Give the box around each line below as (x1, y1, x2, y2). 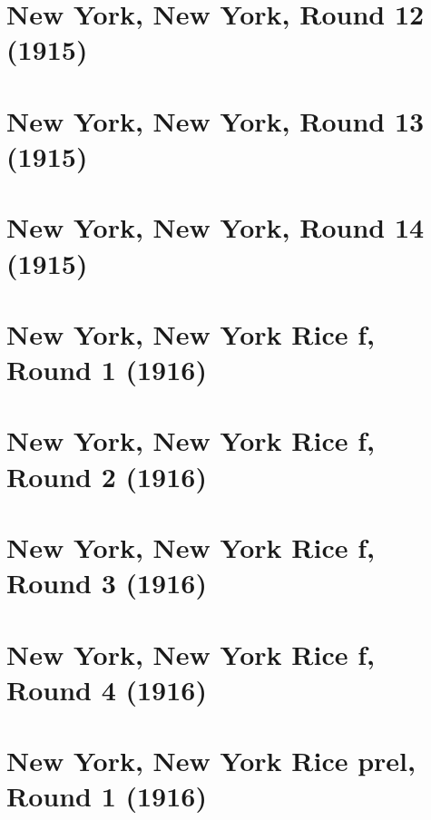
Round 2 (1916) (6, 457, 207, 494)
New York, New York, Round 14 (6, 209, 425, 246)
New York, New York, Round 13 (6, 102, 425, 139)
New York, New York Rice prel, (6, 742, 416, 779)
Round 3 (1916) (6, 564, 207, 601)
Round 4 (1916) (6, 670, 207, 708)
